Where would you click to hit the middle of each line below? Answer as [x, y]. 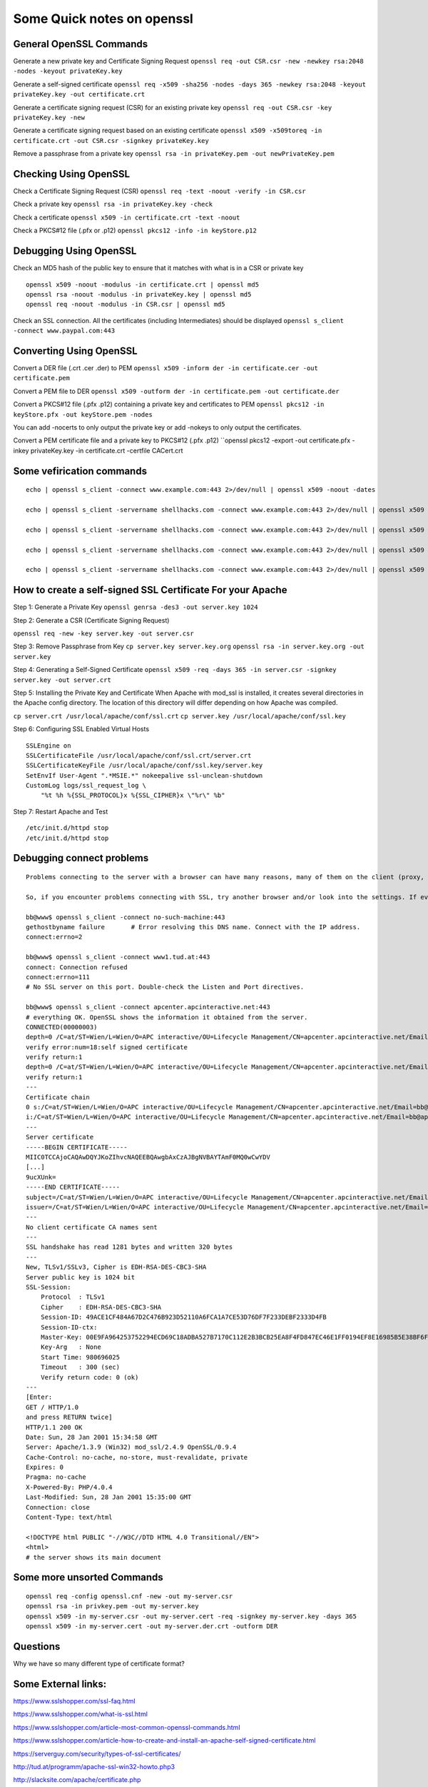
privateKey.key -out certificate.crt [79, 94]
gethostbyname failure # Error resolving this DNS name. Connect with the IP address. [193, 927]
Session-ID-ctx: [69, 1327]
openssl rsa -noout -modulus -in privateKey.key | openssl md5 [139, 294]
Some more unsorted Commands [88, 1577]
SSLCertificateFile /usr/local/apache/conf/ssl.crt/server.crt [139, 755]
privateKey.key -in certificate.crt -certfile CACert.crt [107, 450]
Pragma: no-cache [56, 1477]
